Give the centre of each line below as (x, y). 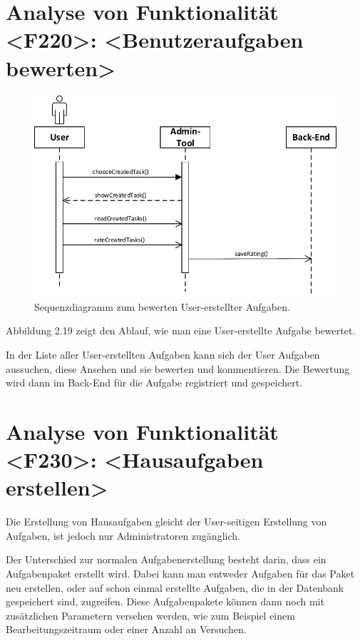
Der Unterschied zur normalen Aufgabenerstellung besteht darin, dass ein (166, 559)
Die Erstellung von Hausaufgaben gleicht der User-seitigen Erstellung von (166, 522)
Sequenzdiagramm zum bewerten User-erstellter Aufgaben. (162, 306)
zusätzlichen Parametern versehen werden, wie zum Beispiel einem (150, 615)
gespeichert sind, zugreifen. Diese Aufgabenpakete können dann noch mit (165, 601)
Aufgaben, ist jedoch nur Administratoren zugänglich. (123, 535)
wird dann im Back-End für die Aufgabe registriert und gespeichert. (154, 383)
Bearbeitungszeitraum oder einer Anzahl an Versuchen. (126, 629)
